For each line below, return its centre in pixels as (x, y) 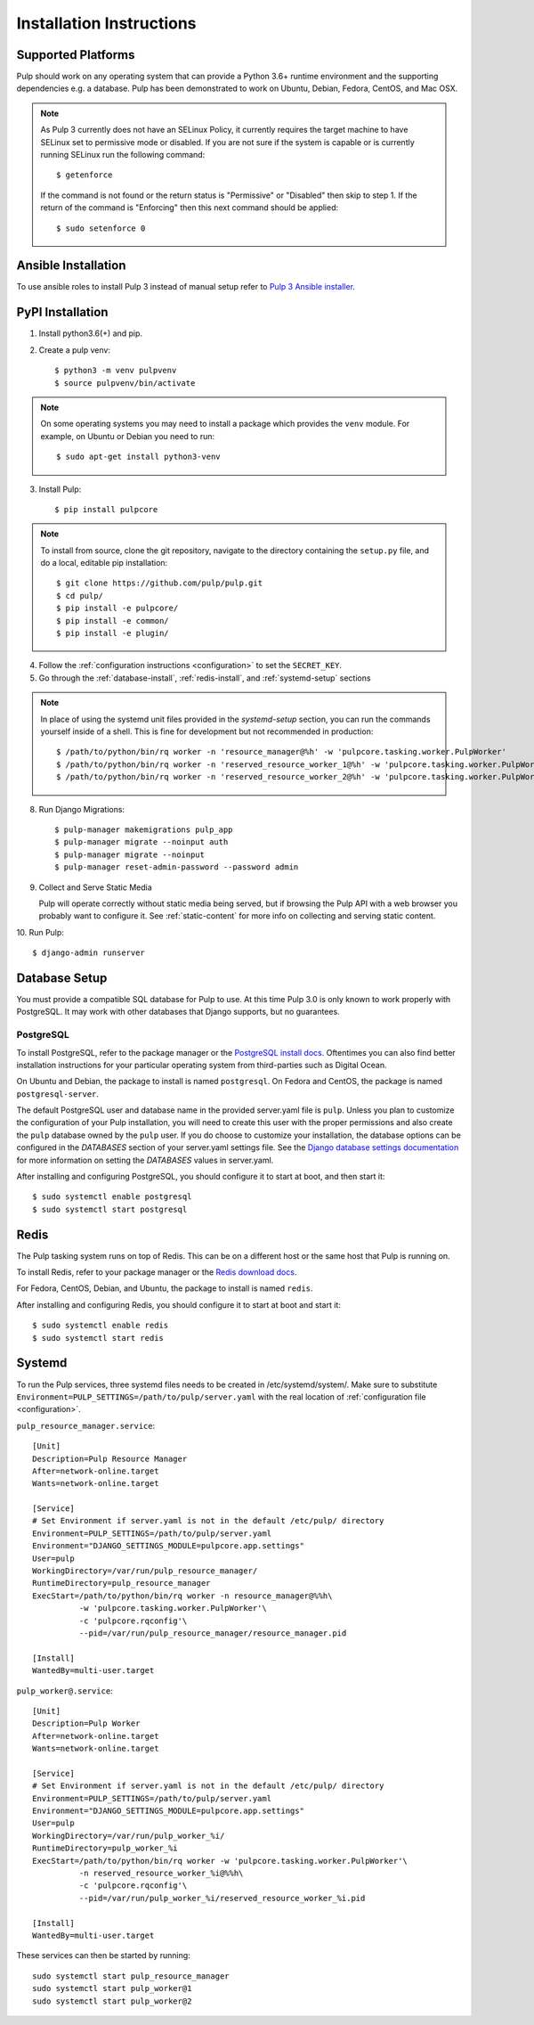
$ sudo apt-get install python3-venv (139, 457)
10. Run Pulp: (40, 932)
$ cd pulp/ (80, 596)
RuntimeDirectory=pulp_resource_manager (121, 1583)
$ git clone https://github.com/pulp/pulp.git (159, 583)
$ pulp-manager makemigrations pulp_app (144, 829)
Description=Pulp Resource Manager (110, 1458)
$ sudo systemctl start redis (98, 1338)
